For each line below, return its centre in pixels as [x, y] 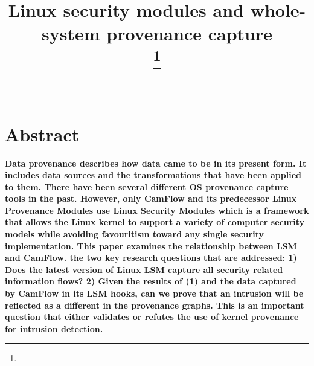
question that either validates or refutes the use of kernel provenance [152, 317]
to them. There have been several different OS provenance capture [147, 186]
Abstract [42, 134]
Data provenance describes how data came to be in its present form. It [156, 163]
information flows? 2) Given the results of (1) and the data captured [151, 281]
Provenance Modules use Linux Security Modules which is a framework [157, 210]
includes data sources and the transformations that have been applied [153, 175]
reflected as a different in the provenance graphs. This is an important [155, 305]
